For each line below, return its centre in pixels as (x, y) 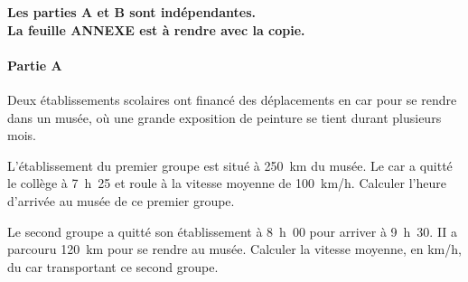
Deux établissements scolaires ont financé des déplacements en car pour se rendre (232, 99)
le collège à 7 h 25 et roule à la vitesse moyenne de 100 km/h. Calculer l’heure (227, 183)
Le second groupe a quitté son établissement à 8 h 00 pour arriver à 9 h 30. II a (233, 231)
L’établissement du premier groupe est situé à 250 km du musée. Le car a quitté (230, 165)
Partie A (35, 65)
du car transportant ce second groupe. (113, 266)
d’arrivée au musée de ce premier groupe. (121, 200)
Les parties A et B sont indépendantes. (132, 12)
